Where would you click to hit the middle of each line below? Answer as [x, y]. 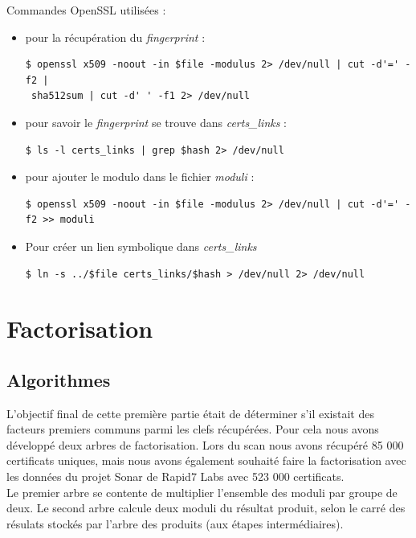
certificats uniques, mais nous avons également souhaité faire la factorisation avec [206, 460]
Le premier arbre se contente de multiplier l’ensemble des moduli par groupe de [202, 492]
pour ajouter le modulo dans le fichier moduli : [140, 177]
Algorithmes [59, 379]
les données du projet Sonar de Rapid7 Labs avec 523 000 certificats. [175, 476]
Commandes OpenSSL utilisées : [86, 10]
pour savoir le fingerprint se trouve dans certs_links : [156, 122]
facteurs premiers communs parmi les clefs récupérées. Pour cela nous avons [193, 429]
